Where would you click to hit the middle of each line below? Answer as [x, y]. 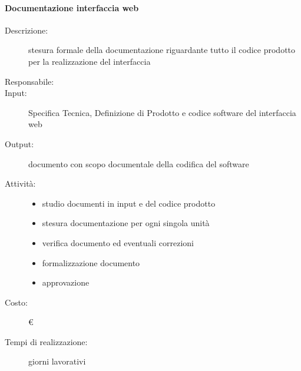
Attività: [20, 183]
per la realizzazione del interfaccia [90, 61]
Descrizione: [27, 30]
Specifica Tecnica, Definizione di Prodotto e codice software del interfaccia [162, 112]
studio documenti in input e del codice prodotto [129, 203]
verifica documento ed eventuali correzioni [118, 242]
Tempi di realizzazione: [46, 341]
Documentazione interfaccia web [72, 7]
